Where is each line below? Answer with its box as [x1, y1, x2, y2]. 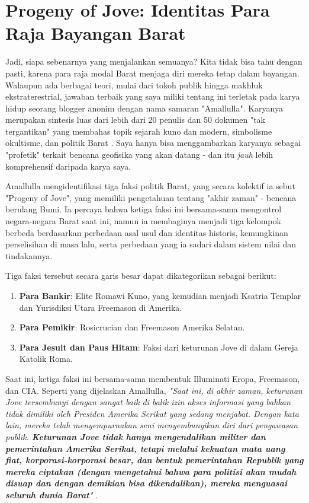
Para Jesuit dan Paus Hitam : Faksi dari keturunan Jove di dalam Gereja [19, 340, 298, 353]
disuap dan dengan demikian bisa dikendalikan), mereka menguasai [5, 477, 288, 489]
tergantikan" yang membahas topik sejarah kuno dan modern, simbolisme [5, 125, 272, 137]
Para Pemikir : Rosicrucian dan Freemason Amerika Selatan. [19, 321, 245, 333]
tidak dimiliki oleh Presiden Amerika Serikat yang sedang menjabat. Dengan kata [5, 407, 299, 419]
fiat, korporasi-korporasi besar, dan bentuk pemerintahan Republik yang [5, 454, 304, 466]
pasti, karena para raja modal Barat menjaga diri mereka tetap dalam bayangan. [5, 66, 300, 79]
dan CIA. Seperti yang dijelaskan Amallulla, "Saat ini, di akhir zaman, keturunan [5, 384, 302, 396]
